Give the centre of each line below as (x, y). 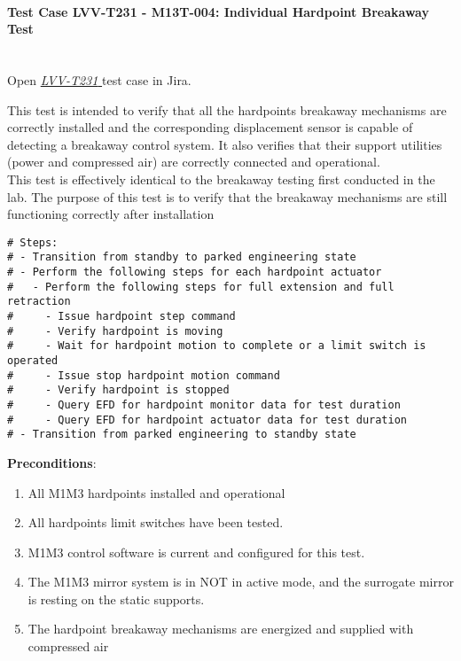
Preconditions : (52, 462)
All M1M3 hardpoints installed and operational (156, 492)
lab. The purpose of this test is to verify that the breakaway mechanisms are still (227, 196)
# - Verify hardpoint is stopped (118, 390)
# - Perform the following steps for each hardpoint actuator (195, 272)
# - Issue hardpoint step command (121, 317)
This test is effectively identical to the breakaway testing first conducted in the (221, 179)
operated (33, 360)
